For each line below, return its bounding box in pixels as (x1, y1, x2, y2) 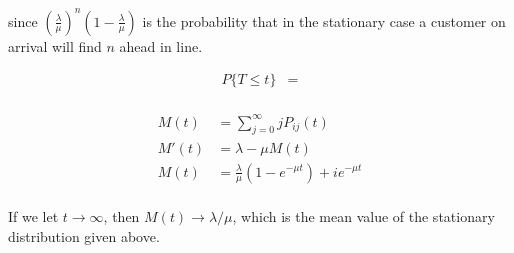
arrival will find (8, 35, 102, 56)
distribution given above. (8, 226, 160, 246)
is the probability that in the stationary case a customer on (142, 10, 506, 31)
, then (103, 206, 140, 227)
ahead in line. (119, 35, 203, 56)
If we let (8, 206, 59, 227)
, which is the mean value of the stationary (232, 206, 495, 227)
